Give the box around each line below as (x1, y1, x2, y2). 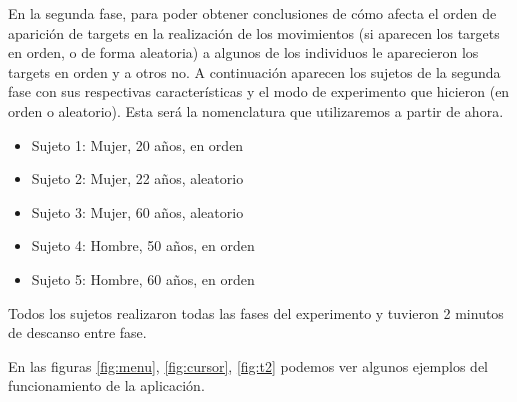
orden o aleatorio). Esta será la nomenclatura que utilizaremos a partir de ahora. (8, 100, 504, 121)
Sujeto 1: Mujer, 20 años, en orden (31, 134, 244, 155)
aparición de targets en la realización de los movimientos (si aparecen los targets (8, 22, 500, 43)
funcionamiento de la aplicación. (8, 375, 205, 396)
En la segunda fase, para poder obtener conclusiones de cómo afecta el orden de (8, 3, 497, 23)
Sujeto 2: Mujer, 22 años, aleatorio (31, 168, 244, 189)
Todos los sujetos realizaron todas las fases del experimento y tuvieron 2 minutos (8, 302, 504, 323)
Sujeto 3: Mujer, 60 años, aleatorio (31, 201, 244, 222)
